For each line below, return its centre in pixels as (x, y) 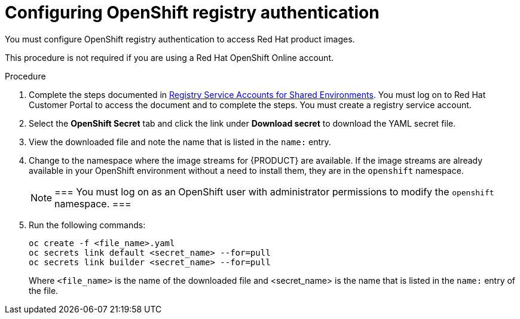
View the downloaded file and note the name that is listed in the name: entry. (180, 142)
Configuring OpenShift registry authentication (192, 13)
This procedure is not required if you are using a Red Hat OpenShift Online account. (169, 57)
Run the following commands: (87, 225)
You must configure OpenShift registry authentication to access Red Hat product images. (180, 39)
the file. (44, 290)
